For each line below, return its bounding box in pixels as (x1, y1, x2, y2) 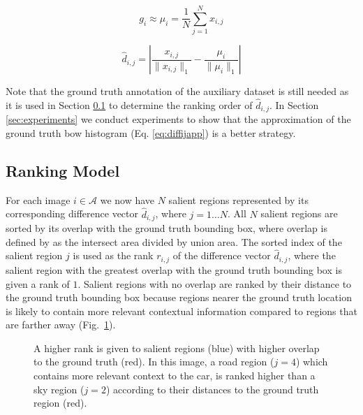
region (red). (34, 395, 87, 410)
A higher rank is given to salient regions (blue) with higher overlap (34, 340, 320, 355)
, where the (288, 248, 336, 263)
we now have (100, 192, 155, 207)
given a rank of (6, 276, 70, 291)
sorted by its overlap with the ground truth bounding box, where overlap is (6, 221, 327, 235)
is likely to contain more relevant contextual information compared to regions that (6, 303, 357, 318)
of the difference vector (172, 248, 271, 263)
